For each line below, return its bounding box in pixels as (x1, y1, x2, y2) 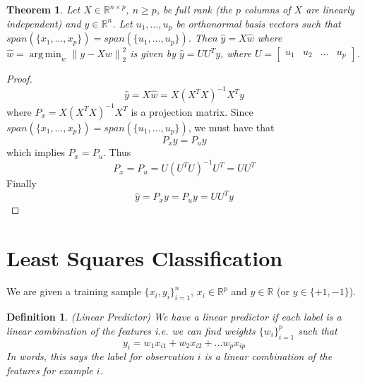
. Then (188, 30, 217, 45)
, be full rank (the (156, 2, 232, 16)
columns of (244, 2, 291, 16)
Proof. (6, 71, 32, 86)
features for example (6, 363, 93, 378)
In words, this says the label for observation (6, 349, 194, 364)
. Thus (103, 145, 131, 160)
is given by (130, 46, 176, 61)
